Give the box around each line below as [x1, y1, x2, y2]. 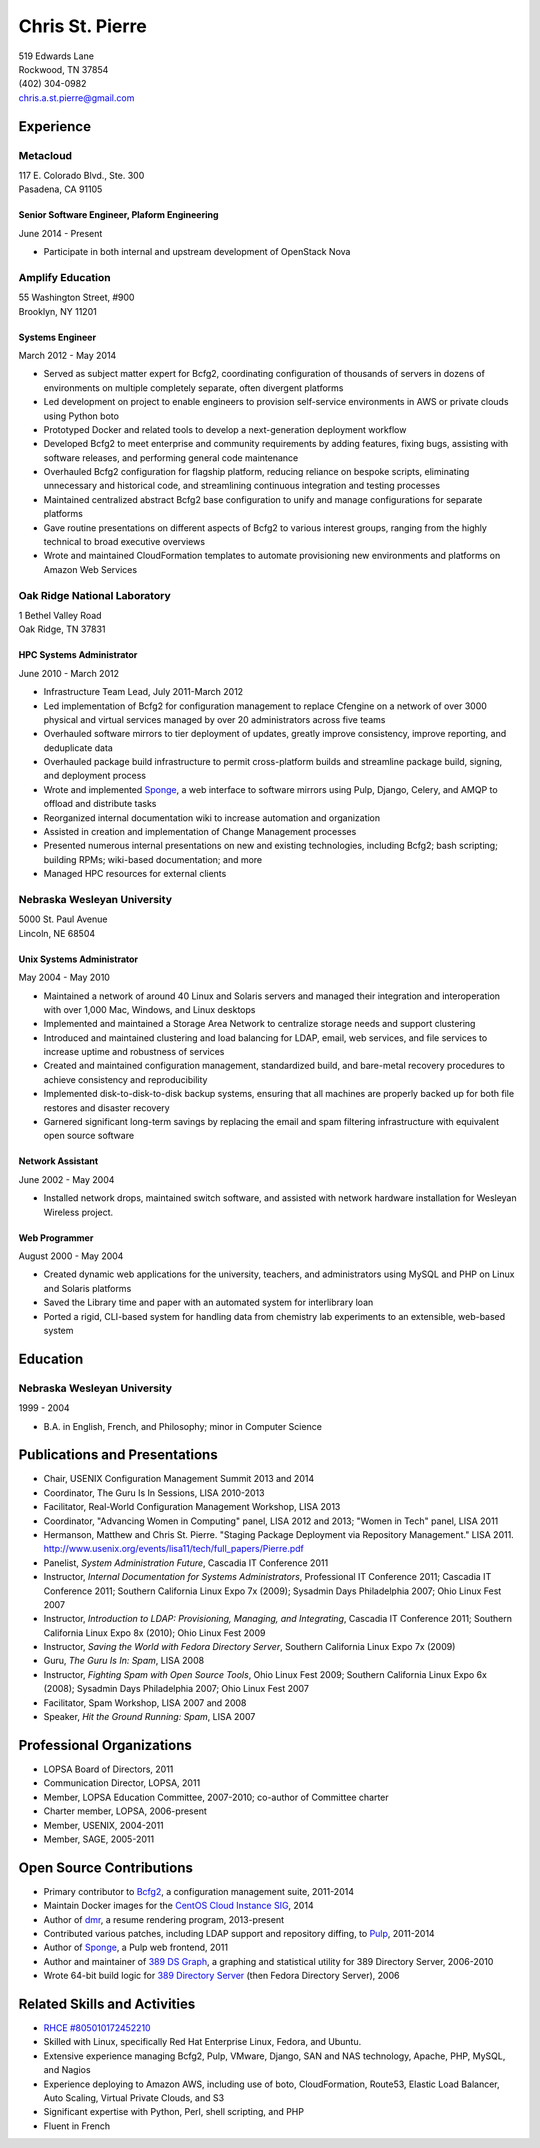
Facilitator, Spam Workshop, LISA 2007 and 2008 [43, 1696, 247, 1709]
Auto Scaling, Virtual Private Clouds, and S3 [43, 2092, 225, 2104]
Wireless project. [43, 1206, 114, 1218]
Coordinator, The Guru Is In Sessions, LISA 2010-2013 [43, 1486, 265, 1499]
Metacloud [18, 148, 73, 162]
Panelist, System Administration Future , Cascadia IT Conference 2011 [43, 1556, 329, 1569]
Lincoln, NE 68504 [18, 927, 96, 939]
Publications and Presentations [18, 1446, 219, 1464]
